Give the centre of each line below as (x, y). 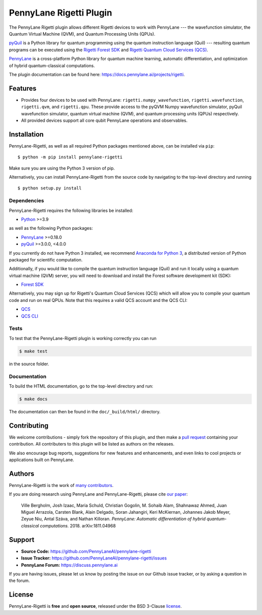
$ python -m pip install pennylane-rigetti (70, 157)
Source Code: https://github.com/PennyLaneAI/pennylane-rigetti (86, 551)
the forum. (19, 581)
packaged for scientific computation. (46, 260)
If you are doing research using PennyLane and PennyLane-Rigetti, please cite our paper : (98, 494)
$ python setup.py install (50, 188)
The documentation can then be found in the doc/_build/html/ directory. (85, 411)
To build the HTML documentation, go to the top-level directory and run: (81, 386)
